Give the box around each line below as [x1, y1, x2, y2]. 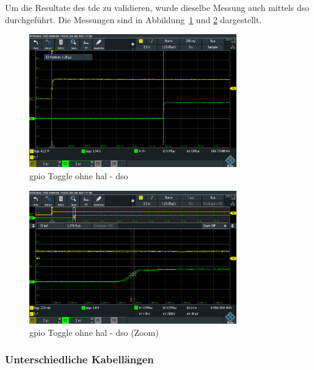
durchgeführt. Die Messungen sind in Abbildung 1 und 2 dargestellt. [5, 13, 262, 26]
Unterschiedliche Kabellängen [5, 352, 154, 367]
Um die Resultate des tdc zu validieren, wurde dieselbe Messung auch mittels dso [5, 1, 310, 13]
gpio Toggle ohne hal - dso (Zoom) [29, 326, 159, 338]
